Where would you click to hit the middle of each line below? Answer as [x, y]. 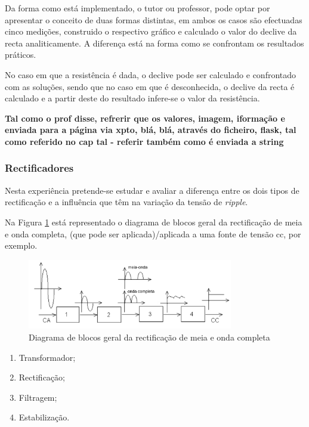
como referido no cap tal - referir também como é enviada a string [144, 141]
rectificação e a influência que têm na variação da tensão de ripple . [126, 202]
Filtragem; [38, 397]
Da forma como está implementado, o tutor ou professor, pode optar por [137, 8]
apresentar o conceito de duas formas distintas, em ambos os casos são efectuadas [154, 19]
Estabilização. [44, 417]
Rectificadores [39, 168]
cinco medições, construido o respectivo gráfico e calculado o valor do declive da [151, 31]
